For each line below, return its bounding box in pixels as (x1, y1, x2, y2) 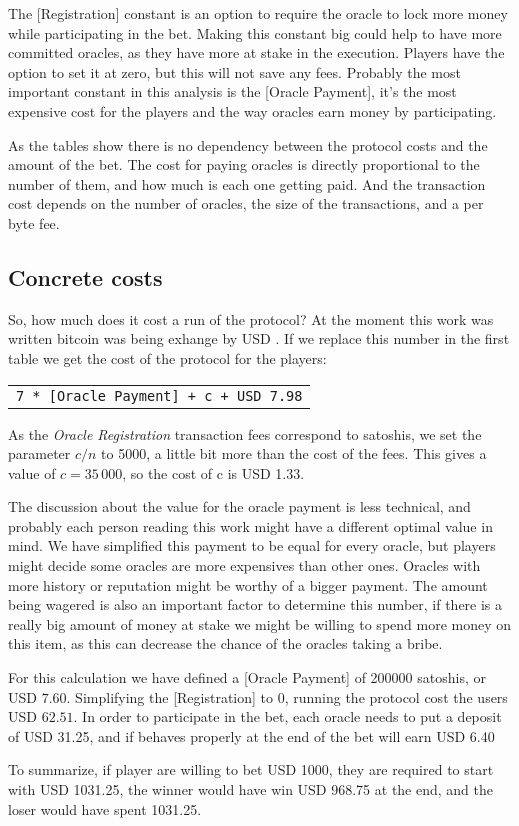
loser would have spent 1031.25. (8, 798, 202, 819)
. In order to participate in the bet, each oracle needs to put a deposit (73, 706, 502, 727)
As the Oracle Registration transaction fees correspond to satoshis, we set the (8, 423, 482, 444)
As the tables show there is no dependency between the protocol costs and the (8, 134, 488, 155)
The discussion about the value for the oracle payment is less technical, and (8, 496, 471, 517)
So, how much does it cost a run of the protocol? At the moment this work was (8, 308, 494, 329)
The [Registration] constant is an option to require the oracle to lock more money (8, 3, 508, 23)
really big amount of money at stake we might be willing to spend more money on (8, 613, 512, 634)
